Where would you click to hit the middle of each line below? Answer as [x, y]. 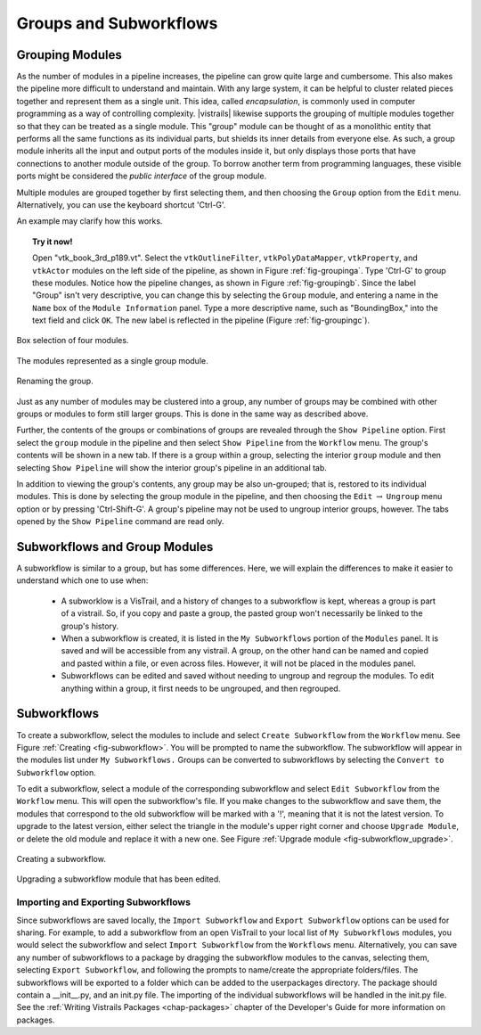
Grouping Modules [69, 55]
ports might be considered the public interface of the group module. [142, 176]
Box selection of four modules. [73, 341]
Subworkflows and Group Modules [115, 547]
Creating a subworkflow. [61, 859]
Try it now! [53, 242]
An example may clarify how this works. [90, 221]
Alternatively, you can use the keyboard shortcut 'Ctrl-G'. [121, 204]
